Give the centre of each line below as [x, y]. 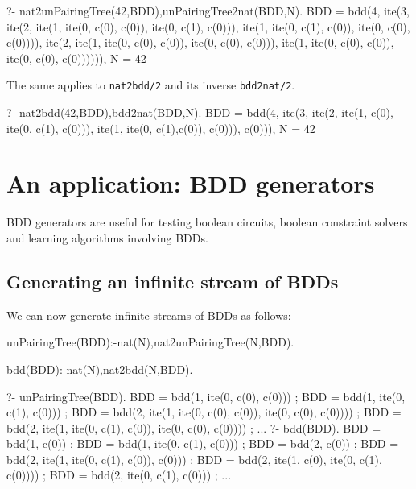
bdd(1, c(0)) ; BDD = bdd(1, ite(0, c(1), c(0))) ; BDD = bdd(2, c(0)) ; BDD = [203, 443]
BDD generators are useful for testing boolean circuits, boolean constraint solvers [207, 222]
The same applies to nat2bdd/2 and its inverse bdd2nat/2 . [151, 85]
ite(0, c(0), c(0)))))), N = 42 [76, 58]
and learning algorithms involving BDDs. [107, 237]
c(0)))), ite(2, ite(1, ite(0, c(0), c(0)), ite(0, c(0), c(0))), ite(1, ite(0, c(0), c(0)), [200, 42]
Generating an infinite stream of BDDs [173, 281]
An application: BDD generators [191, 183]
